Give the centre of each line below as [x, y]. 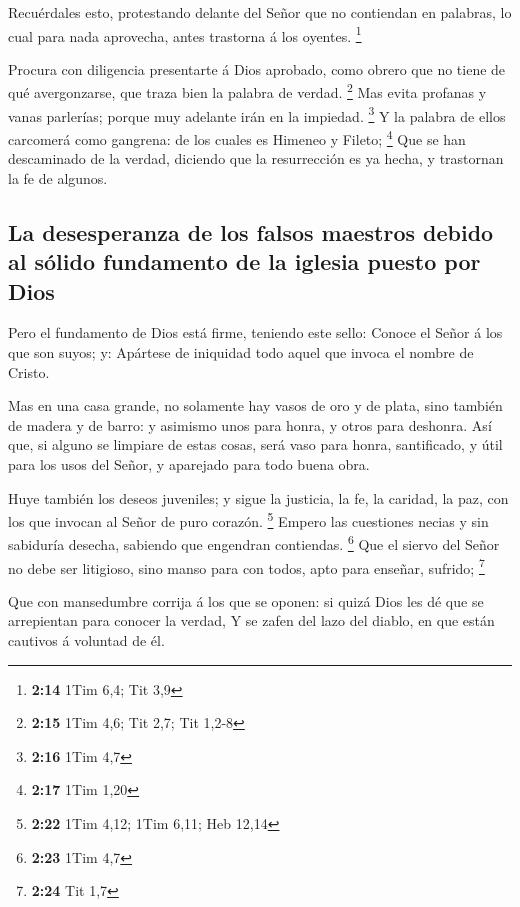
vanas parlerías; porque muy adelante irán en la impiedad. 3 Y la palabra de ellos [257, 114]
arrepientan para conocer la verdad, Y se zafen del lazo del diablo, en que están [251, 620]
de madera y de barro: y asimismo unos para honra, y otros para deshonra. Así [250, 424]
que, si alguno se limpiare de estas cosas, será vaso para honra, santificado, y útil [255, 444]
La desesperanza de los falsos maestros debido [251, 231]
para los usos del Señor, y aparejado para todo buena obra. [189, 463]
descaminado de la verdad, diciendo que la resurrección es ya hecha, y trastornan [256, 158]
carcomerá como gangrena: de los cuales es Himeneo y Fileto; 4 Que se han [237, 137]
